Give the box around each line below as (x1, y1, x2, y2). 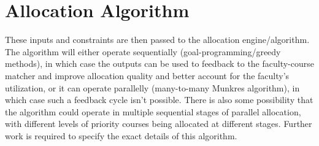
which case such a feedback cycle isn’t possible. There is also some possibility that (5, 93, 313, 106)
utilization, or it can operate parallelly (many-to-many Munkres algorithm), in (5, 81, 300, 94)
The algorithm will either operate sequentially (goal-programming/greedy (5, 45, 281, 58)
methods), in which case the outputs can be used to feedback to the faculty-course (5, 57, 314, 70)
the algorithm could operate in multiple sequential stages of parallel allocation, (5, 105, 301, 118)
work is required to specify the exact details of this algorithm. (5, 129, 237, 142)
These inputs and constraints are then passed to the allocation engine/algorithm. (5, 33, 310, 46)
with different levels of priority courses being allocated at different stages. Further (5, 117, 312, 130)
